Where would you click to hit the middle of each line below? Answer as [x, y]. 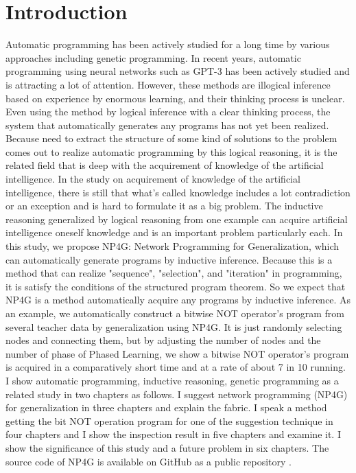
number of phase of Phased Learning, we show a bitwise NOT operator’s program [177, 353]
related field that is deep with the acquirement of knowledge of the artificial [165, 165]
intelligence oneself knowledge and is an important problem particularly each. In [174, 232]
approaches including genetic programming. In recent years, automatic [153, 57]
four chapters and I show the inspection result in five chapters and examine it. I [173, 434]
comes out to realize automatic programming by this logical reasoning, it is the [171, 151]
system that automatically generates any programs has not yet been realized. [167, 125]
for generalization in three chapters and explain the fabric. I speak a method [166, 407]
